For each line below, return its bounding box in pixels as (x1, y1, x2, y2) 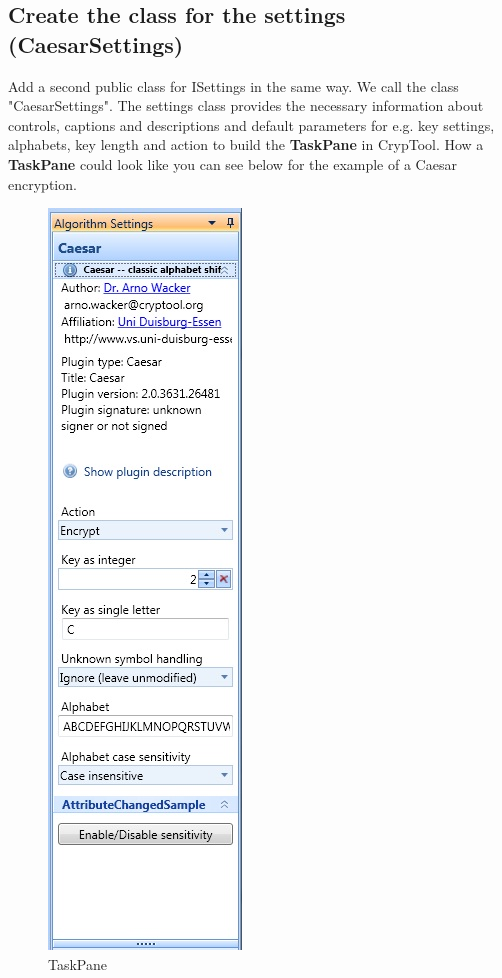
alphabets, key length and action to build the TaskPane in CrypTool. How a (8, 134, 484, 155)
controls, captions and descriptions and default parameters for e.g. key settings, (8, 114, 495, 135)
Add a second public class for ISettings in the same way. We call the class (8, 75, 459, 96)
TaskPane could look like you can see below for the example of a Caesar (8, 153, 457, 174)
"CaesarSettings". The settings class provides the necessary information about (8, 95, 484, 116)
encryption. (8, 173, 77, 194)
